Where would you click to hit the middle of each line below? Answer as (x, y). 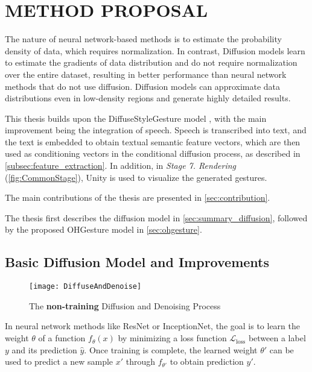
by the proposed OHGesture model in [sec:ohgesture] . (103, 229)
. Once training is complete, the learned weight (171, 349)
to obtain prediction (207, 361)
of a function (62, 338)
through (141, 361)
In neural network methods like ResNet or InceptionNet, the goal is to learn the (152, 326)
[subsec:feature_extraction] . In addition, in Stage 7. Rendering (120, 166)
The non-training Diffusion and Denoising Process (125, 305)
